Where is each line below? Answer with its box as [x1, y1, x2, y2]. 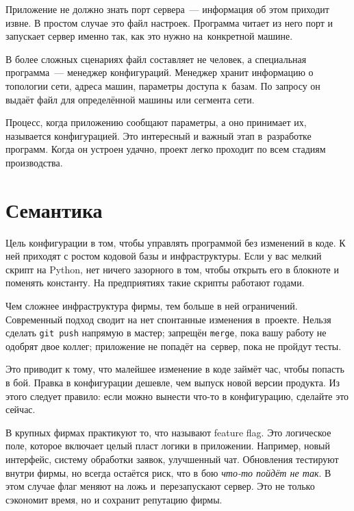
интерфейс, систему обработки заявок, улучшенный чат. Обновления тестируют [5, 452, 339, 466]
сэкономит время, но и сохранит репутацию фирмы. [5, 492, 223, 506]
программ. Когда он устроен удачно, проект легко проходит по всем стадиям [5, 142, 326, 156]
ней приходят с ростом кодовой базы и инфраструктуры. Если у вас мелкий [5, 249, 322, 263]
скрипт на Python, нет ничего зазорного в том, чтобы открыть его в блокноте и [5, 262, 339, 276]
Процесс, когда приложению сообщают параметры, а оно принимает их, [5, 115, 307, 129]
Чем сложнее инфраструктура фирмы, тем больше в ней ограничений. [5, 299, 298, 313]
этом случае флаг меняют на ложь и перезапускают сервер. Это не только [5, 479, 315, 493]
